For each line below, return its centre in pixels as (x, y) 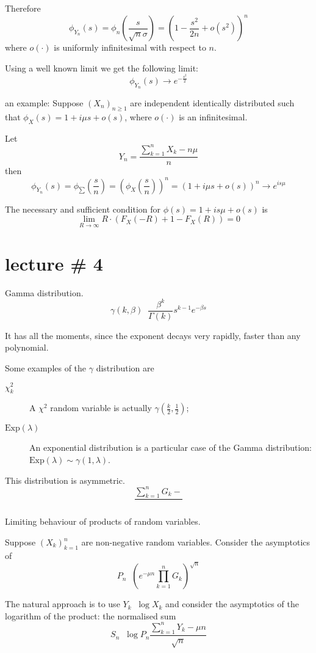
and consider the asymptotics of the (232, 604)
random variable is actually (101, 408)
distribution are (125, 367)
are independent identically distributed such (212, 102)
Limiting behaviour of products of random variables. (103, 521)
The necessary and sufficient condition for (83, 209)
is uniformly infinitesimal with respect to (130, 47)
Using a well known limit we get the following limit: (102, 67)
